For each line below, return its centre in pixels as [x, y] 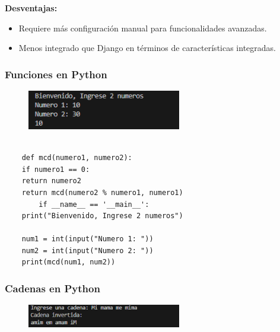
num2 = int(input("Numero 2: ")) [87, 250]
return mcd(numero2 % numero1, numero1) [102, 192]
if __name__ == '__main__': [94, 204]
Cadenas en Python [52, 288]
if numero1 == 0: [56, 169]
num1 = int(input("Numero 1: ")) [87, 239]
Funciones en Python [56, 74]
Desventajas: [31, 8]
